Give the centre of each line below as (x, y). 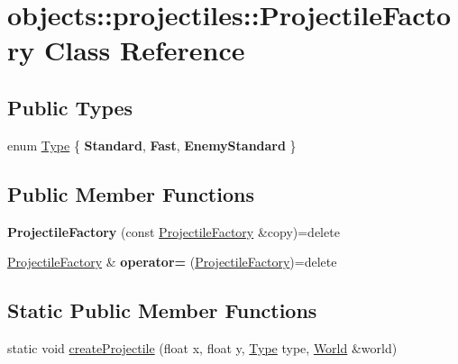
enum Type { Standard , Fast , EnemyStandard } (152, 145)
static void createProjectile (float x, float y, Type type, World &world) (202, 347)
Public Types (70, 107)
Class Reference (144, 50)
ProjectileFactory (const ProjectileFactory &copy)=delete (174, 231)
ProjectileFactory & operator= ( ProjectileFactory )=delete (172, 262)
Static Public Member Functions (162, 310)
